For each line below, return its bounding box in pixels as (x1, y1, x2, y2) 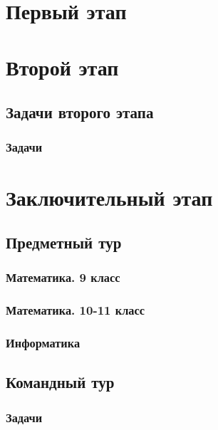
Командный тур (6, 371, 115, 393)
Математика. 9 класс (6, 268, 120, 286)
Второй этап (6, 52, 119, 81)
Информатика (6, 334, 81, 352)
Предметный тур (6, 231, 122, 253)
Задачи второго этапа (6, 101, 154, 123)
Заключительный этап (6, 182, 213, 211)
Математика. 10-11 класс (6, 301, 145, 319)
